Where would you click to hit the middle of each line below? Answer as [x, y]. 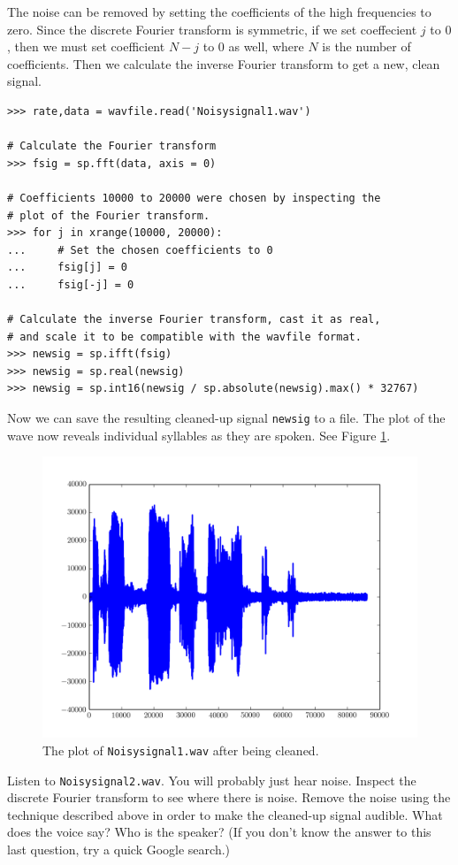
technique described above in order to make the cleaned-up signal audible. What [225, 814]
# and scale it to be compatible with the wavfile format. [184, 337]
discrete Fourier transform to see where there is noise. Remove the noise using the [229, 797]
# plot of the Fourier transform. [109, 215]
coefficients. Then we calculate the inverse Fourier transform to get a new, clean [224, 63]
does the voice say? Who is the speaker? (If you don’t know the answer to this [219, 832]
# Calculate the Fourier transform [112, 146]
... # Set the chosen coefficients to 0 [140, 250]
